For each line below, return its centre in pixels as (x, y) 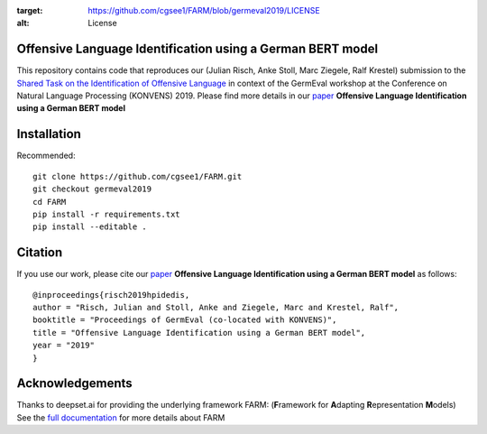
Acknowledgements (74, 383)
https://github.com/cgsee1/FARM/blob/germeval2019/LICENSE (204, 10)
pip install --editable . (90, 227)
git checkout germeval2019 (92, 189)
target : (30, 10)
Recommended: (46, 156)
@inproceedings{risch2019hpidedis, (111, 295)
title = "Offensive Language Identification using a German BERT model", (199, 332)
